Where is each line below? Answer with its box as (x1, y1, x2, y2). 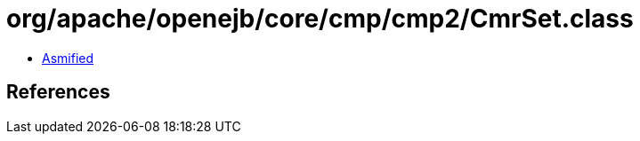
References (6, 81, 110, 104)
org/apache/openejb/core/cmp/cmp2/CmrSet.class (6, 4, 634, 34)
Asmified (42, 50, 94, 66)
